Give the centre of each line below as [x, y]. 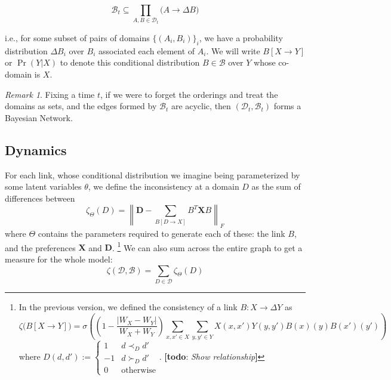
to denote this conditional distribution [130, 62]
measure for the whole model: [59, 259]
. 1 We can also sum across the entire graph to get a [207, 246]
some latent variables [43, 186]
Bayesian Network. [39, 117]
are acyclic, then [201, 106]
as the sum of [276, 186]
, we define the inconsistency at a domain [164, 186]
